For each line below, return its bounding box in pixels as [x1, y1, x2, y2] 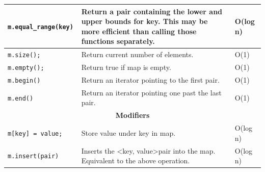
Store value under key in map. [81, 127, 176, 138]
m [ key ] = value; [8, 130, 63, 137]
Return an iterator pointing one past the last [81, 87, 222, 97]
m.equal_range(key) [8, 23, 73, 31]
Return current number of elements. [81, 49, 194, 60]
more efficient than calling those [81, 26, 197, 36]
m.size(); [8, 52, 41, 59]
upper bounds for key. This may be [81, 16, 208, 27]
